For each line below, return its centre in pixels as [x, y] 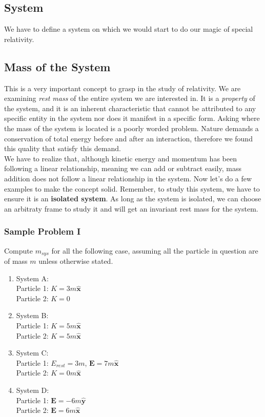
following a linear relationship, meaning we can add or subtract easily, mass [123, 168]
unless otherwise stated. [76, 260]
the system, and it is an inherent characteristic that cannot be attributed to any [130, 108]
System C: [32, 353]
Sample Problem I [43, 231]
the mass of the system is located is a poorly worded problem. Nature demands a [131, 128]
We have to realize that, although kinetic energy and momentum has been [120, 158]
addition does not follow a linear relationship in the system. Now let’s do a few [128, 178]
